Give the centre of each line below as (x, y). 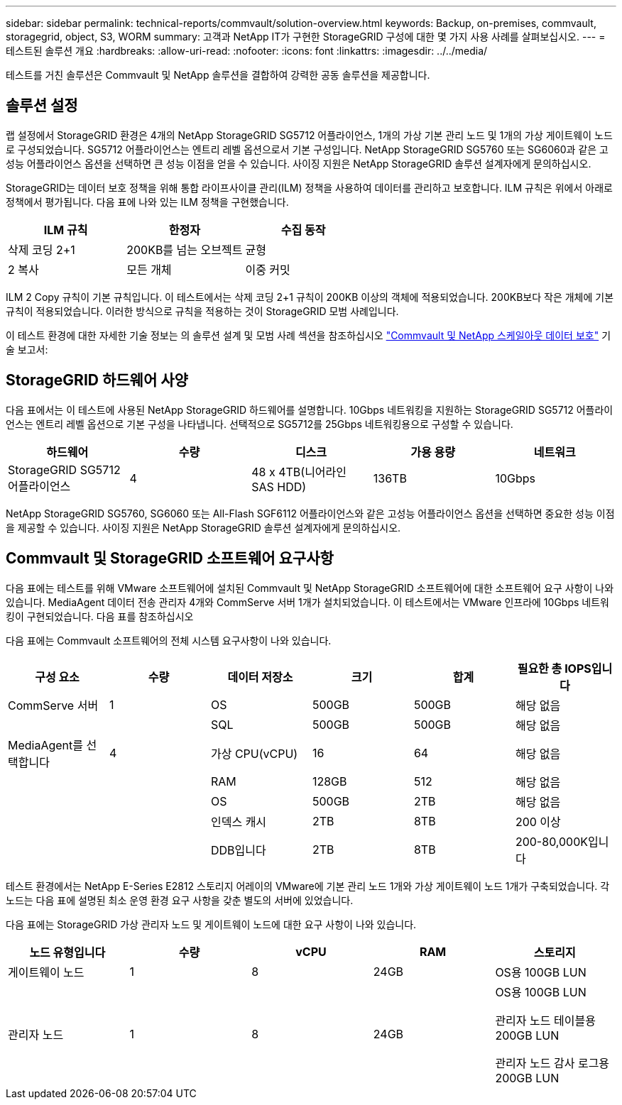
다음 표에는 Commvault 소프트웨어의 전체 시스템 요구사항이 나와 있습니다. (169, 640)
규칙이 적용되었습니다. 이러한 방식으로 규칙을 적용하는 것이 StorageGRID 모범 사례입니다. (202, 311)
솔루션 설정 (42, 106)
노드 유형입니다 (67, 952)
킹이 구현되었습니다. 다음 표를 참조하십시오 (100, 616)
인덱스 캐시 (239, 821)
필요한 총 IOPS (554, 668)
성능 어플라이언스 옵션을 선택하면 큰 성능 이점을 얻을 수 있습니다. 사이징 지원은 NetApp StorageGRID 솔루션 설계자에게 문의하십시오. (299, 163)
